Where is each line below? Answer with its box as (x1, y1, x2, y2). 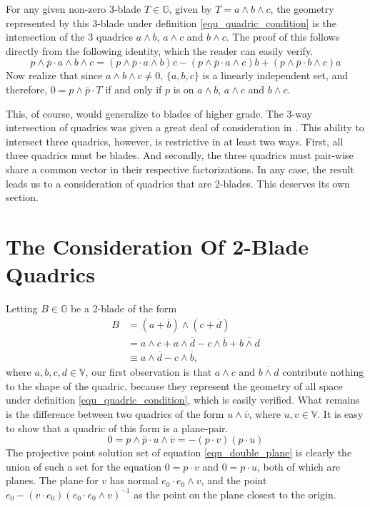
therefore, (6, 81, 48, 96)
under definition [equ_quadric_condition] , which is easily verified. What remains (6, 392, 360, 407)
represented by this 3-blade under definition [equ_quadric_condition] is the (6, 15, 336, 30)
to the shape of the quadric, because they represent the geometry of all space (6, 378, 343, 393)
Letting (6, 301, 38, 316)
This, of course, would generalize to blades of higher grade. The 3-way (6, 106, 312, 121)
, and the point (201, 473, 267, 488)
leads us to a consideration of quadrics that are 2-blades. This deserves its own (6, 175, 350, 190)
